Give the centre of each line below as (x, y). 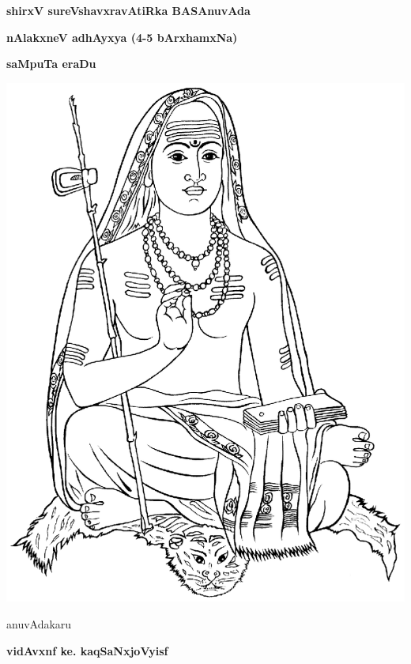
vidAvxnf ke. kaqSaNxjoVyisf (87, 650)
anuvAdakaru (39, 623)
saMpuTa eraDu (51, 64)
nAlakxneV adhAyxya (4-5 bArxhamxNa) (122, 37)
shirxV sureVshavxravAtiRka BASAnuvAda (128, 10)
